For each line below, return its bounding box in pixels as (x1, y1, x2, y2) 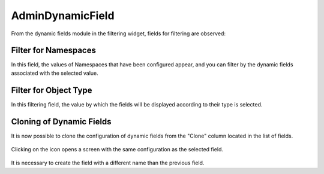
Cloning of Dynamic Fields (11, 117, 112, 127)
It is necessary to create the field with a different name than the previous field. (11, 159, 205, 167)
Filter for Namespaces (11, 45, 96, 56)
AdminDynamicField (11, 9, 115, 22)
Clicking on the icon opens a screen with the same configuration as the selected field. (11, 146, 224, 153)
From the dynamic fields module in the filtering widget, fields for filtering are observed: (11, 30, 226, 37)
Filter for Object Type (11, 85, 92, 95)
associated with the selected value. (11, 69, 98, 77)
